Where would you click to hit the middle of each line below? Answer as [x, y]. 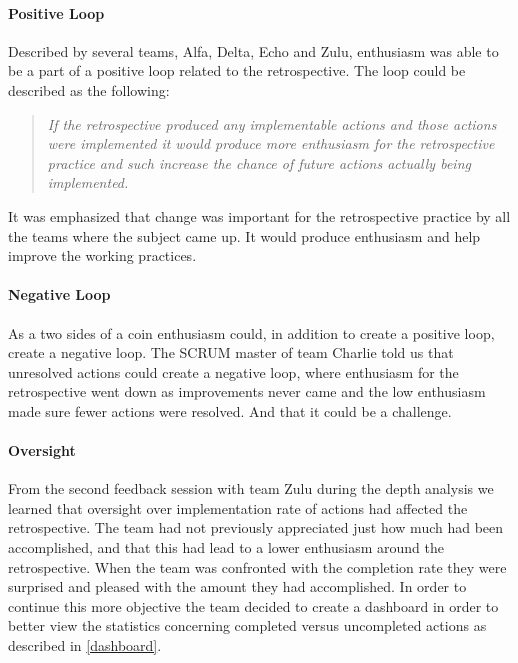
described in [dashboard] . [85, 645]
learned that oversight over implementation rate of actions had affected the [238, 507]
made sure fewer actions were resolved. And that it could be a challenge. [230, 410]
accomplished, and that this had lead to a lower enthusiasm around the [226, 547]
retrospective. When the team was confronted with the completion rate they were [257, 566]
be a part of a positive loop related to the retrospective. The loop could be [237, 70]
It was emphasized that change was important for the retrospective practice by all [259, 215]
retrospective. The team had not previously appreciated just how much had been [256, 527]
